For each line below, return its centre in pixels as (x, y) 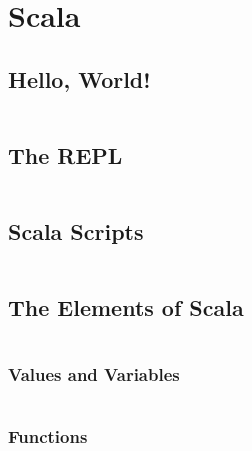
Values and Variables (94, 374)
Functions (48, 436)
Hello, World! (79, 78)
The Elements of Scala (126, 307)
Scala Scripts (76, 231)
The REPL (65, 154)
